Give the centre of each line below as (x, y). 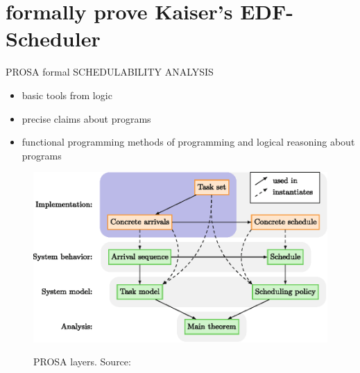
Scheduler (53, 38)
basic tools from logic (67, 95)
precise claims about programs (86, 118)
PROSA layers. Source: (82, 362)
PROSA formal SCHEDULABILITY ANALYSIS (110, 72)
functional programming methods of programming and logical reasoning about (188, 142)
